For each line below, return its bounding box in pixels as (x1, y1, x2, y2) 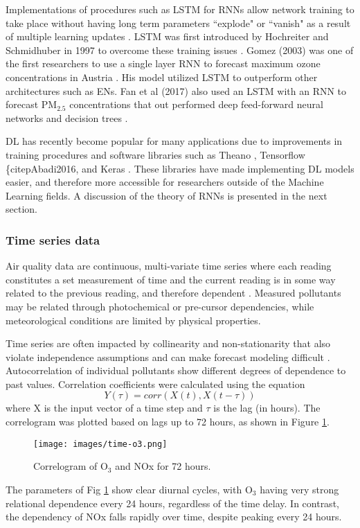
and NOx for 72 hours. (115, 459, 211, 473)
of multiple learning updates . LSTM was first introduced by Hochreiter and (6, 29, 329, 44)
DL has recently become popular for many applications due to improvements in (6, 134, 343, 148)
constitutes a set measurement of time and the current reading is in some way (6, 272, 336, 286)
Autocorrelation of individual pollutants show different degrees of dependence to (6, 363, 346, 378)
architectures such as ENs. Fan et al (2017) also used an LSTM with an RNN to (6, 83, 347, 98)
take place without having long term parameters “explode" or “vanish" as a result (6, 15, 351, 30)
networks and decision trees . (6, 110, 128, 125)
